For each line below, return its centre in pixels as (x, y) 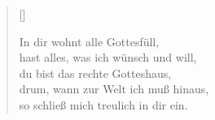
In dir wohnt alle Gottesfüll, (89, 41)
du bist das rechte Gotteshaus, (95, 73)
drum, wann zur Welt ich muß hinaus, (114, 89)
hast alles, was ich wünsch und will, (108, 57)
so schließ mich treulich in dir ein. (103, 104)
